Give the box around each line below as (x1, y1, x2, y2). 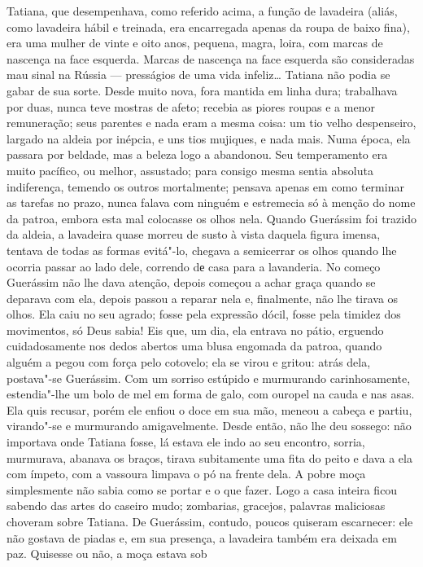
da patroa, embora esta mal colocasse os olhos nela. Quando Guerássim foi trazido (7, 209, 416, 226)
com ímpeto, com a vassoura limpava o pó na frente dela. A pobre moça (7, 465, 366, 482)
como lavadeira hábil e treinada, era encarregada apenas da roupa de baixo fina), (7, 18, 410, 35)
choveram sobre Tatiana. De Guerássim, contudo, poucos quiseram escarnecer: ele (7, 513, 413, 530)
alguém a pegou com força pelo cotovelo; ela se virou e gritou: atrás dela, (7, 354, 371, 371)
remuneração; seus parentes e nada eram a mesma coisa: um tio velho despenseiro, (7, 114, 416, 131)
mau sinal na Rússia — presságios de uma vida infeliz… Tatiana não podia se (7, 66, 390, 83)
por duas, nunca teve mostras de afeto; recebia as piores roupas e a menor (7, 98, 375, 115)
